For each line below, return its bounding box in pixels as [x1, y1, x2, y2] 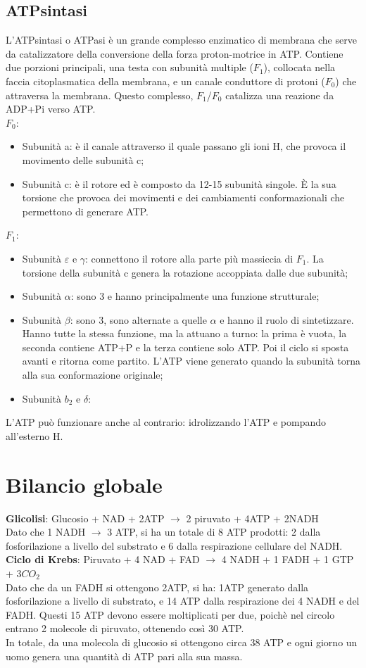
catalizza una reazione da [225, 87, 334, 102]
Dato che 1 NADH [6, 524, 86, 539]
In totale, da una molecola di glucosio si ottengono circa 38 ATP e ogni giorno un [6, 634, 358, 649]
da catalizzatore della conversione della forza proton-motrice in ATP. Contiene [6, 46, 343, 61]
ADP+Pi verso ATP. [6, 101, 96, 116]
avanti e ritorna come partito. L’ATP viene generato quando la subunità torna [22, 353, 360, 368]
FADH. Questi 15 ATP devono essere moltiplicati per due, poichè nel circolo [6, 607, 335, 622]
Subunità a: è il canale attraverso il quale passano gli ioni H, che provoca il [22, 139, 346, 153]
